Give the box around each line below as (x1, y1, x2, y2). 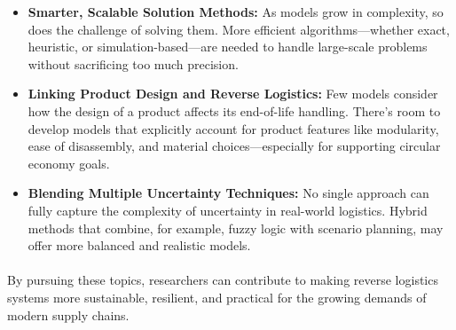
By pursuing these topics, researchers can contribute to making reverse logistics (7, 271, 438, 289)
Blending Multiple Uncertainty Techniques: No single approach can (28, 184, 429, 202)
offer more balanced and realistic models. (28, 236, 251, 255)
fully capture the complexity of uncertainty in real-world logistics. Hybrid (28, 200, 428, 219)
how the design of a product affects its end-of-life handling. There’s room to (28, 101, 441, 120)
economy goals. (28, 153, 110, 172)
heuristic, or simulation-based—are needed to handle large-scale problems (28, 37, 428, 56)
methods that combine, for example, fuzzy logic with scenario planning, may (28, 218, 444, 237)
